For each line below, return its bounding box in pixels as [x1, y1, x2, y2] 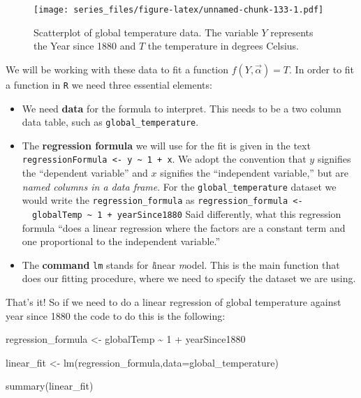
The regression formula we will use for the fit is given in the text [22, 138, 311, 152]
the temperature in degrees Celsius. [147, 38, 300, 53]
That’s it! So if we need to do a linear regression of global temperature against [6, 295, 341, 309]
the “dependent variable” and [22, 165, 148, 179]
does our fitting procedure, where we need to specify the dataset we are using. [22, 271, 356, 286]
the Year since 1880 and [34, 38, 136, 53]
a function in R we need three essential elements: [6, 77, 212, 91]
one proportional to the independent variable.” [22, 234, 221, 249]
